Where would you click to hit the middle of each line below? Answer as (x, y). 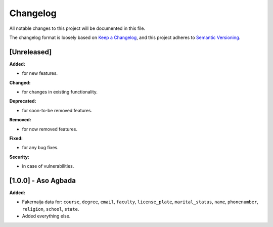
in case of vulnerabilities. (48, 166)
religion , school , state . (51, 209)
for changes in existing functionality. (60, 92)
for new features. (40, 73)
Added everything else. (46, 216)
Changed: (20, 82)
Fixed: (16, 138)
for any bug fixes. (40, 148)
